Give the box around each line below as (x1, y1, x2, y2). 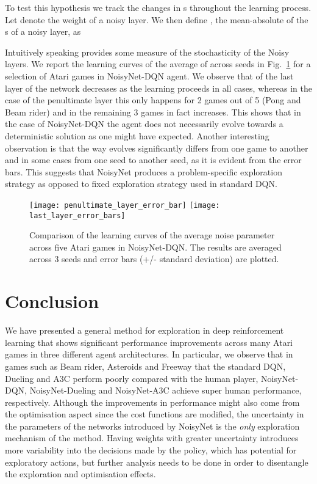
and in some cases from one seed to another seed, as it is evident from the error (5, 153, 302, 166)
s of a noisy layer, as (5, 25, 81, 38)
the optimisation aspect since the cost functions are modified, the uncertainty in (5, 408, 304, 420)
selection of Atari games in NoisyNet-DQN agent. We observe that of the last (5, 69, 294, 82)
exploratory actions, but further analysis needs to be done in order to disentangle (5, 455, 308, 468)
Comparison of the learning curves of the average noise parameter (29, 229, 275, 241)
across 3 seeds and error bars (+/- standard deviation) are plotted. (29, 252, 279, 265)
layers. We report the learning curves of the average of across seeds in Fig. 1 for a (5, 57, 311, 70)
